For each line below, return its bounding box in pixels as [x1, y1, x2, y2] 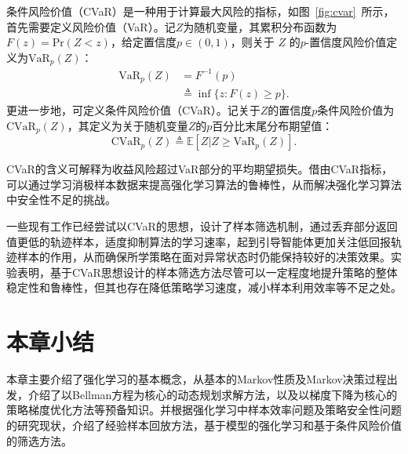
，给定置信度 [110, 34, 177, 50]
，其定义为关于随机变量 [67, 117, 188, 133]
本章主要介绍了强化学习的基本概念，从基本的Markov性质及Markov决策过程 [6, 371, 387, 387]
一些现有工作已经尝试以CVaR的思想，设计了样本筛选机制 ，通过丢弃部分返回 [6, 218, 398, 234]
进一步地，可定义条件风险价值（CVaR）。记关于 [16, 102, 260, 118]
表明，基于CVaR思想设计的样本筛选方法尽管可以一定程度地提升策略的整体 [16, 263, 398, 280]
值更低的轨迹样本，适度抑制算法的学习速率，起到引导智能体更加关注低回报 [6, 233, 391, 249]
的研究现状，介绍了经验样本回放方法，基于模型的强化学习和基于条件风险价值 [6, 416, 402, 433]
